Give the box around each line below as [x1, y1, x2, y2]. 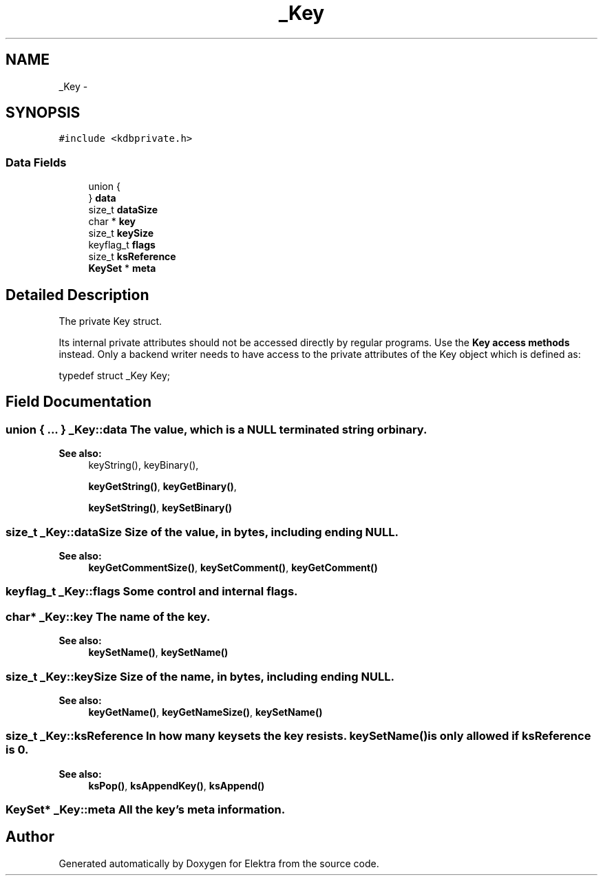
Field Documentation [6, 393, 151, 411]
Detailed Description [6, 286, 149, 304]
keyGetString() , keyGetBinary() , [88, 480, 237, 493]
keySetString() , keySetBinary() [88, 502, 233, 514]
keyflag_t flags [88, 239, 156, 251]
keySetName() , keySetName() [88, 646, 229, 659]
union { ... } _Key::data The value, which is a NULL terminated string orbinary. [6, 422, 427, 436]
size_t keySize [88, 227, 154, 240]
